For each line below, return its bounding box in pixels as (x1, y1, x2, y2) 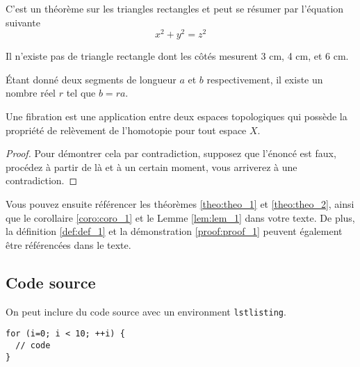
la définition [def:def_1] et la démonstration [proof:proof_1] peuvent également (6, 224, 343, 238)
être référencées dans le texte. (6, 237, 131, 252)
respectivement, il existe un (206, 72, 323, 86)
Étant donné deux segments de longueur (6, 72, 177, 86)
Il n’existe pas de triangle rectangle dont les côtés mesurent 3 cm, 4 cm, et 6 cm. (6, 49, 349, 63)
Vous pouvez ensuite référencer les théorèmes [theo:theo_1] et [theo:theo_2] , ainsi (6, 197, 354, 211)
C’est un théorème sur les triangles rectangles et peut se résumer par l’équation (6, 1, 344, 15)
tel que (66, 85, 96, 100)
